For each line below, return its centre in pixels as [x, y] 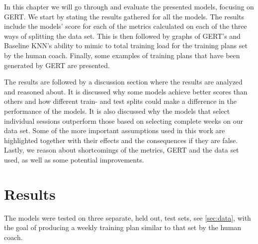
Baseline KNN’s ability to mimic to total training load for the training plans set [126, 45]
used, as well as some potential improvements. [74, 159]
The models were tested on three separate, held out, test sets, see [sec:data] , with [128, 217]
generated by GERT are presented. [57, 65]
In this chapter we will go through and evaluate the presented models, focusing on [129, 6]
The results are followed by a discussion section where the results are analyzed [123, 82]
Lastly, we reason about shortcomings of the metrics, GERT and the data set [122, 150]
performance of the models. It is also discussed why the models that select [117, 111]
